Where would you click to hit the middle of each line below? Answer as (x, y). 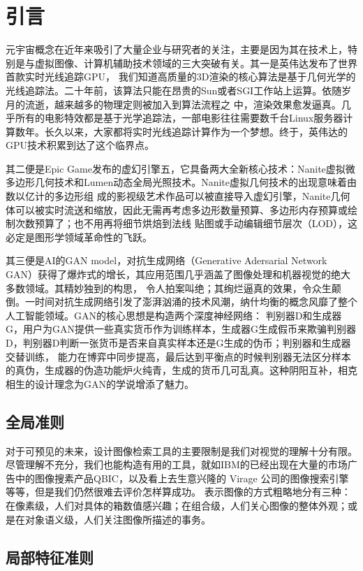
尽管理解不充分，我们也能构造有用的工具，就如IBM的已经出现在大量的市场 (177, 464)
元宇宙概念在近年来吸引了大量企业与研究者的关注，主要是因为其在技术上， (177, 49)
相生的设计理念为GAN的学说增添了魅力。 (100, 383)
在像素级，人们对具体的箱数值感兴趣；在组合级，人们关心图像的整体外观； (177, 505)
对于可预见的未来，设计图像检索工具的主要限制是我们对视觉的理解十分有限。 (181, 450)
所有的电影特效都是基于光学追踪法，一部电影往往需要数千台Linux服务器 (179, 118)
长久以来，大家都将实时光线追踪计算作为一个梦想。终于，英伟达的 (196, 131)
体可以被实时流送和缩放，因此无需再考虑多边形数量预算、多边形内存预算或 (177, 209)
